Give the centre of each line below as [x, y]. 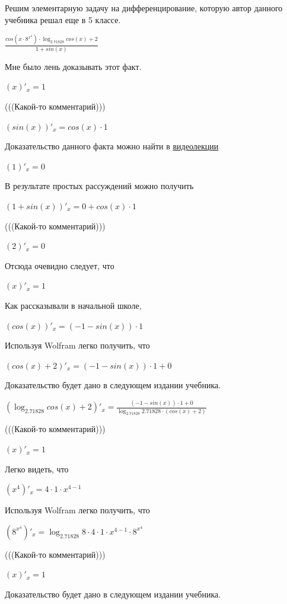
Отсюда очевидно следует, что [60, 265]
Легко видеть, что [37, 469]
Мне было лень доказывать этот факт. [73, 66]
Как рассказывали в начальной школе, [73, 305]
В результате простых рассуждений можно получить [99, 186]
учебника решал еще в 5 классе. [63, 19]
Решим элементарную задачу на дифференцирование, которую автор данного [144, 8]
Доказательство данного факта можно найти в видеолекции [112, 146]
